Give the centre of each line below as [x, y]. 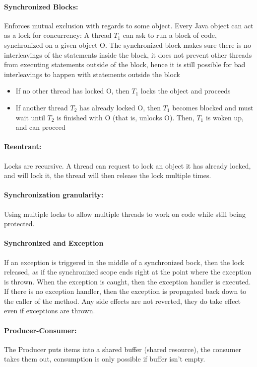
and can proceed [40, 127]
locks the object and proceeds [186, 91]
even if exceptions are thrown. [50, 311]
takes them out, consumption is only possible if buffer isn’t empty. [105, 359]
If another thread [42, 107]
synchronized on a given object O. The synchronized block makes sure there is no [128, 45]
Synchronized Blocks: [41, 6]
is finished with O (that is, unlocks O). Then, [126, 117]
